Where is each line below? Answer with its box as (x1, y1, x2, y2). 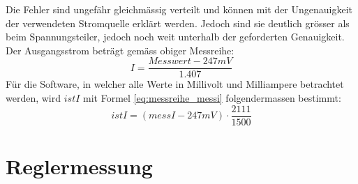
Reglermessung (6, 151, 153, 180)
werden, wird (6, 91, 61, 105)
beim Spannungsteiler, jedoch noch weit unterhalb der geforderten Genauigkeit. (6, 29, 345, 44)
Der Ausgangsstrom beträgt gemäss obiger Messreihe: (6, 43, 234, 57)
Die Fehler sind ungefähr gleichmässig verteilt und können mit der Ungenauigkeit (6, 2, 353, 16)
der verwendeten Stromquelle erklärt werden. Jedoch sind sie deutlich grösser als (6, 15, 350, 30)
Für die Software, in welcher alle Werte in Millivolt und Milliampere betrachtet (6, 77, 344, 91)
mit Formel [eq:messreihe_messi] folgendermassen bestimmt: (83, 91, 341, 105)
